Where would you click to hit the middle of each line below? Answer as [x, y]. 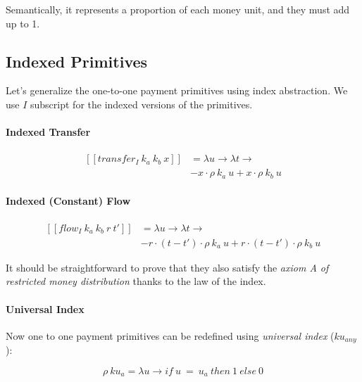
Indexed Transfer [48, 132]
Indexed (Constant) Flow [68, 201]
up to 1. [23, 23]
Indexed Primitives [77, 61]
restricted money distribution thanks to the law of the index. [136, 281]
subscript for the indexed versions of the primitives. [142, 104]
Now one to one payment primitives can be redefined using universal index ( [170, 335]
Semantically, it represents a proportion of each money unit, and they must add [178, 9]
